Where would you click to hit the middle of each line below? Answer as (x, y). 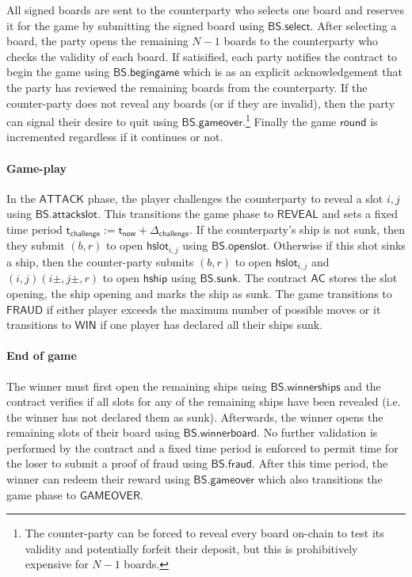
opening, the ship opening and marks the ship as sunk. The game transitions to (199, 293)
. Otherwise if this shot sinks (336, 245)
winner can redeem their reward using (98, 479)
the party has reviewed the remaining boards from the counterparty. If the (187, 87)
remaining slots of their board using (93, 432)
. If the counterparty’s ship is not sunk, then (297, 229)
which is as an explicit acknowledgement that (292, 72)
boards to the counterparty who (301, 41)
